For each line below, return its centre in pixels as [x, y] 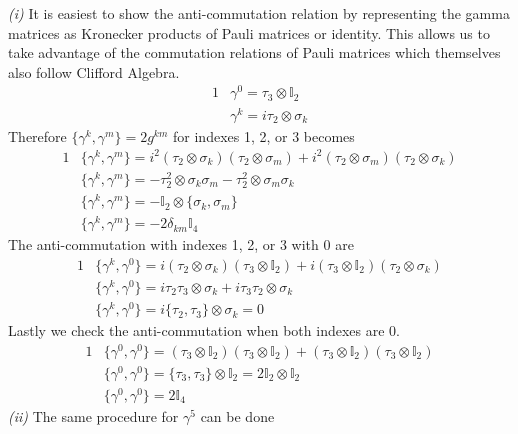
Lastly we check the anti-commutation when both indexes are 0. [204, 330]
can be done [237, 416]
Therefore [37, 135]
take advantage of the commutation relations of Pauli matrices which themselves [254, 52]
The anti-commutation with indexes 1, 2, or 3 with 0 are [181, 244]
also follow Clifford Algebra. [94, 71]
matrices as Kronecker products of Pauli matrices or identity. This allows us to [249, 32]
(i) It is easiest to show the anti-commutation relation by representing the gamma [259, 13]
